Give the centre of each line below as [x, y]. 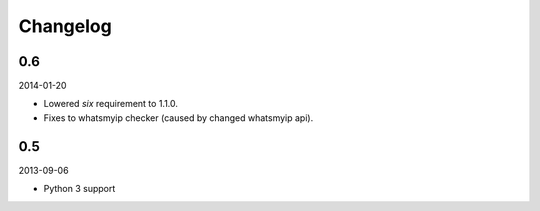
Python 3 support [79, 189]
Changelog [65, 26]
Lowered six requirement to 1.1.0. [111, 104]
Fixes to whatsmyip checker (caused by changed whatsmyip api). [178, 117]
